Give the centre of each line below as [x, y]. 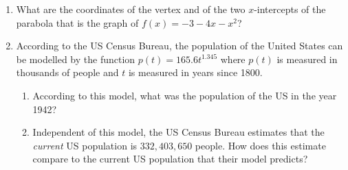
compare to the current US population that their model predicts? [170, 159]
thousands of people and [67, 72]
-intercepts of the [290, 9]
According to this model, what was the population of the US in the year [185, 95]
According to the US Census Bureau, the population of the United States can [180, 46]
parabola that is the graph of [77, 22]
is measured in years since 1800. [195, 72]
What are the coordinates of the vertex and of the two [131, 9]
